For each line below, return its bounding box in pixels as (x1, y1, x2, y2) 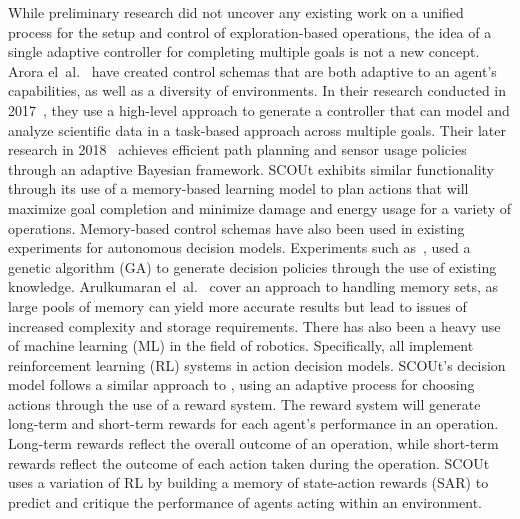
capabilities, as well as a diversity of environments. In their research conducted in (8, 80, 507, 101)
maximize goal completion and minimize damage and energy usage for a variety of (8, 197, 511, 218)
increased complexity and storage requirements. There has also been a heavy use (8, 315, 501, 336)
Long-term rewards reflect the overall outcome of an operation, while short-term (8, 433, 499, 454)
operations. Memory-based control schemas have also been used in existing (8, 217, 465, 238)
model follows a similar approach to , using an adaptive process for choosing (8, 374, 475, 395)
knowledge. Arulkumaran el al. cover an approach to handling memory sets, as (8, 276, 499, 297)
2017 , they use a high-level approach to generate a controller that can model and (8, 99, 510, 120)
